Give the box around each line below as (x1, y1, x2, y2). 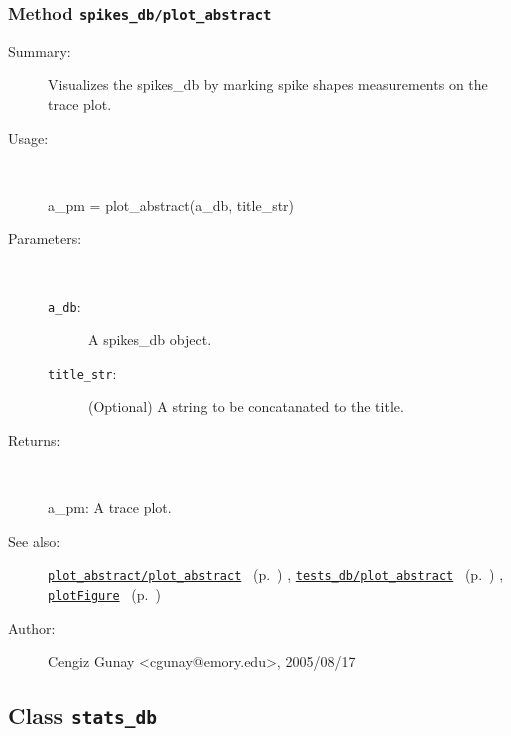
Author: (8, 617, 56, 638)
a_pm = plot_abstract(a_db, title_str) (48, 194, 295, 215)
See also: (8, 530, 61, 551)
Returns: (8, 430, 61, 451)
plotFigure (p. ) (48, 584, 161, 605)
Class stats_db (8, 700, 157, 731)
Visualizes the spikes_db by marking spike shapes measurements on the (48, 74, 488, 95)
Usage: (8, 127, 49, 148)
